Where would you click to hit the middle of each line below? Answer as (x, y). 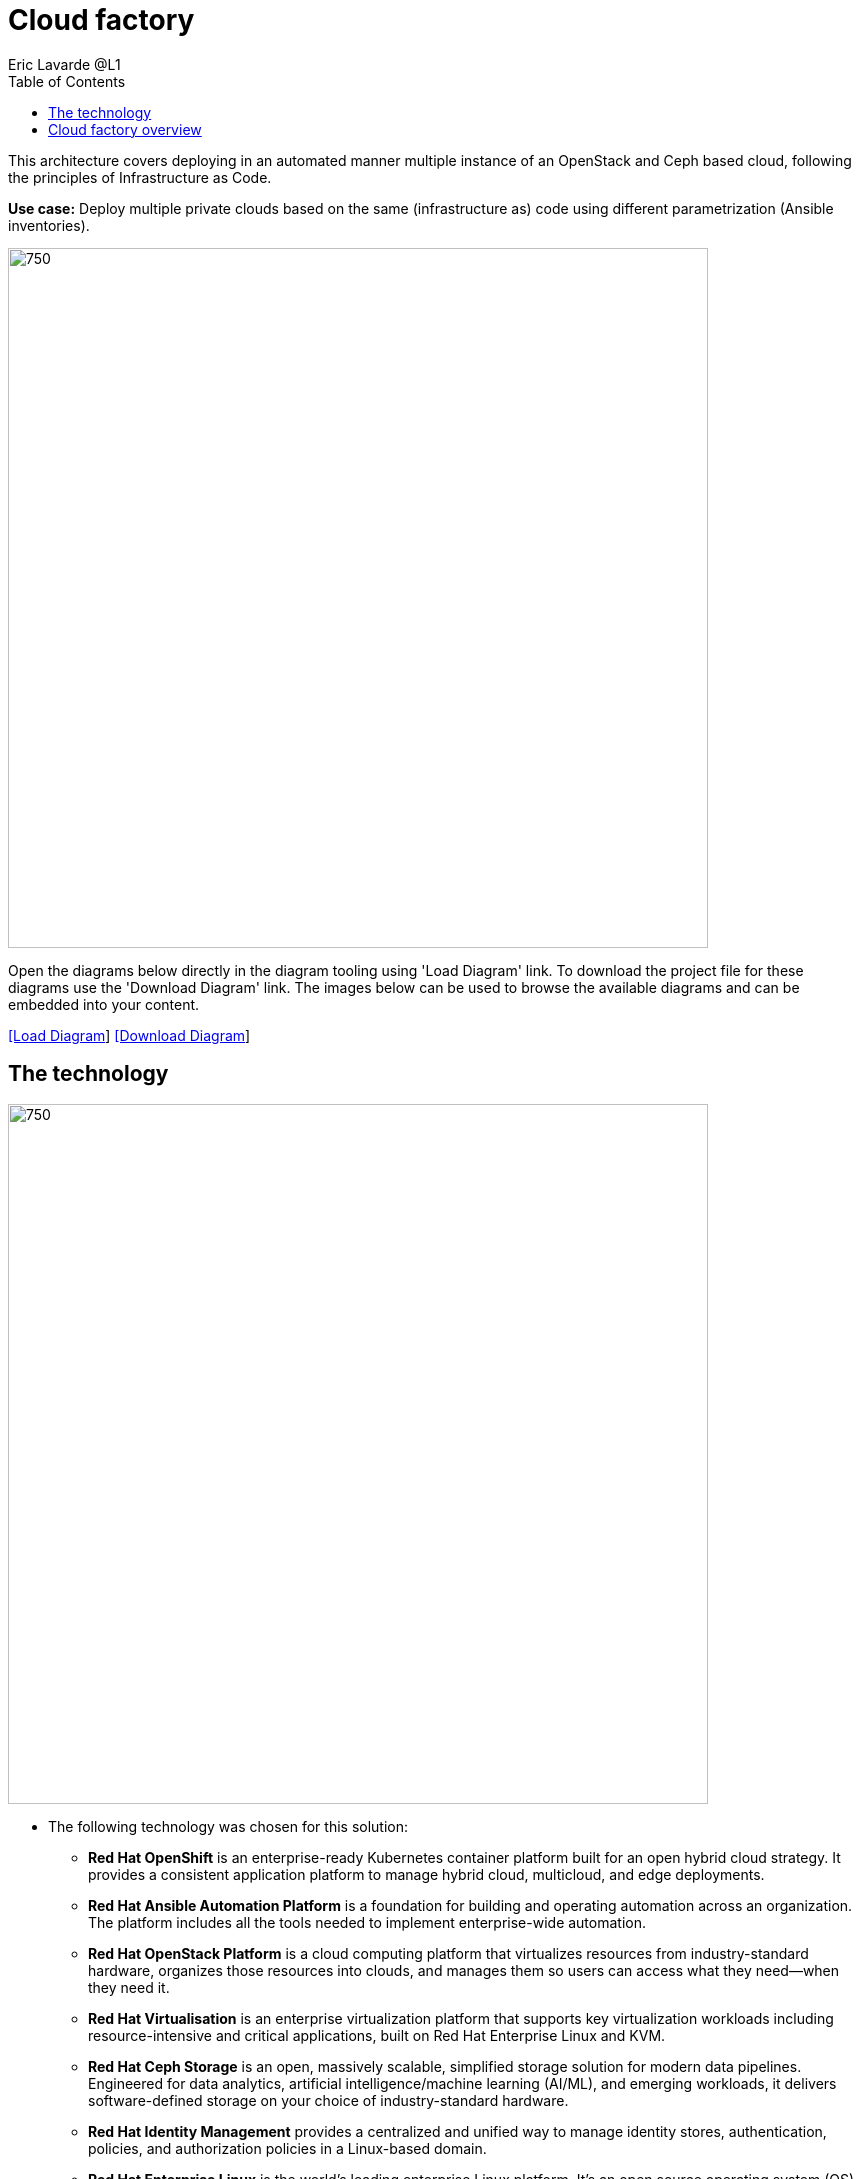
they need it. (129, 1987)
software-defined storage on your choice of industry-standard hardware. (328, 2100)
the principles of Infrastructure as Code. (140, 177)
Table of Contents (67, 81)
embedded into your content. (104, 1004)
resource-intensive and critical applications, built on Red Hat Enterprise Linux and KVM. (377, 2035)
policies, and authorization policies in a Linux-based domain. (287, 2148)
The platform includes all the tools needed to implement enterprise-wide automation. (367, 1922)
